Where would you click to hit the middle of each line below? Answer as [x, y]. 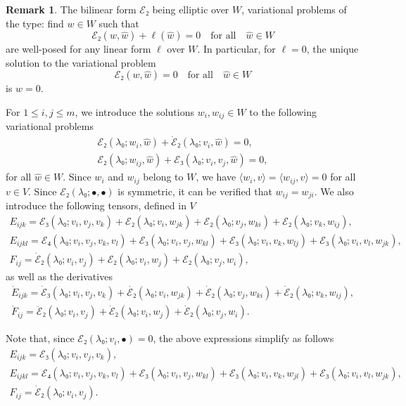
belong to [163, 177]
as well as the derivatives [59, 276]
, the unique [332, 49]
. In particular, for [236, 49]
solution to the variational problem [81, 62]
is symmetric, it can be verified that [195, 191]
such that [119, 23]
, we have [216, 177]
